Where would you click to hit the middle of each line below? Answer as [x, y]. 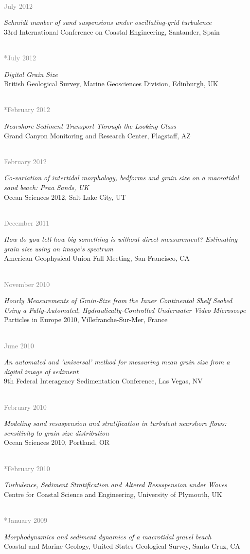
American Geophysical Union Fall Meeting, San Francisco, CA [97, 258]
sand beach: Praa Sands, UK [46, 187]
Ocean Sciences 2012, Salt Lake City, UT [65, 197]
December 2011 [27, 222]
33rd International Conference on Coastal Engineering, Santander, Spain [112, 31]
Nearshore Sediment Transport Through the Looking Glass [90, 125]
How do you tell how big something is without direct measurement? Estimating [121, 239]
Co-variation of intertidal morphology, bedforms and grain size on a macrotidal [122, 178]
